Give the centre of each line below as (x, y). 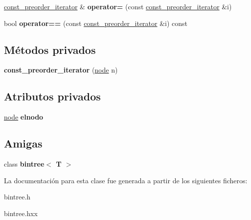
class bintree (24, 163)
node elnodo (24, 117)
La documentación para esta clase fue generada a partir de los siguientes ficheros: (126, 180)
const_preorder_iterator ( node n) (61, 70)
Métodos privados (50, 49)
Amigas (23, 143)
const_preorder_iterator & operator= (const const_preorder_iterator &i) (118, 6)
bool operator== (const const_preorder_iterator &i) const (96, 23)
